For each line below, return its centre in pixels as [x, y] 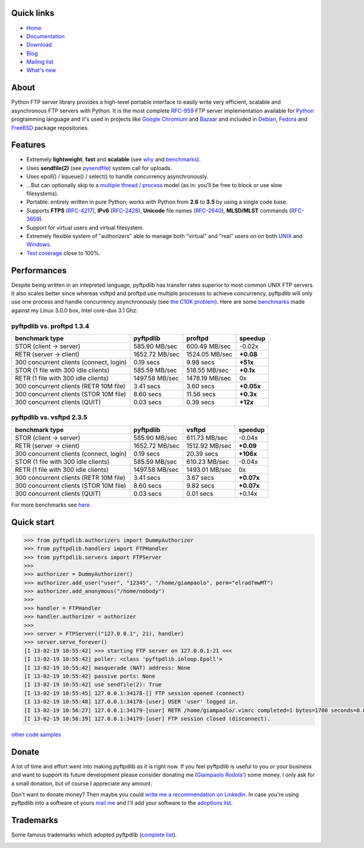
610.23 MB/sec [208, 462]
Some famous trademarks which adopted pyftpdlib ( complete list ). [94, 835]
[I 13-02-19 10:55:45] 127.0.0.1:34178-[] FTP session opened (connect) [134, 693]
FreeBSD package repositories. [50, 128]
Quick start [33, 522]
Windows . [39, 244]
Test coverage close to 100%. [63, 253]
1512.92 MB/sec [209, 445]
